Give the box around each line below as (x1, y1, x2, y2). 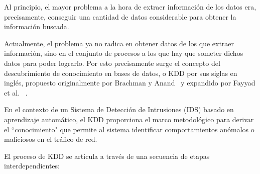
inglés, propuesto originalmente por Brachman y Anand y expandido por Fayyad (4, 77, 255, 88)
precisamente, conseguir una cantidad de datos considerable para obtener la (4, 11, 236, 22)
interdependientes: (4, 160, 60, 171)
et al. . (4, 87, 28, 98)
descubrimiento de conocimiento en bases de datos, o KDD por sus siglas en (4, 67, 237, 78)
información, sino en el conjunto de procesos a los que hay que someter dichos (4, 48, 243, 58)
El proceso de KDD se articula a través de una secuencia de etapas (4, 150, 210, 161)
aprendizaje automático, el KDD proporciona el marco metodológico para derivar (4, 114, 254, 124)
